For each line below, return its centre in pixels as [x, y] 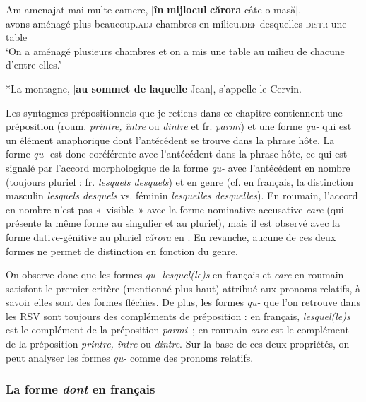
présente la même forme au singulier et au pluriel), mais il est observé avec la [173, 223]
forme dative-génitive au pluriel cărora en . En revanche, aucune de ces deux [171, 236]
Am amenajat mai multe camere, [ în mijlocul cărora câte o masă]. [154, 9]
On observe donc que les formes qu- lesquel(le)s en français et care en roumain [175, 274]
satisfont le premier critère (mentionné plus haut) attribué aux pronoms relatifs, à [183, 288]
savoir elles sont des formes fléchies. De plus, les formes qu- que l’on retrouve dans [183, 302]
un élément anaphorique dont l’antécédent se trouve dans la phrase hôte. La [170, 140]
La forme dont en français [81, 389]
